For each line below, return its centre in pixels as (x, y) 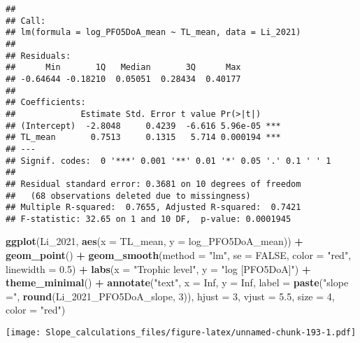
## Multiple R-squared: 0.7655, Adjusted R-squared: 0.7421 (153, 208)
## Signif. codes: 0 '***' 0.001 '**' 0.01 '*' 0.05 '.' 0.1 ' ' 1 (168, 161)
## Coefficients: (46, 103)
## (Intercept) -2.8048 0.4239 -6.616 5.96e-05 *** (143, 126)
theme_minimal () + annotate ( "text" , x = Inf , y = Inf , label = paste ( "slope (177, 282)
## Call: (26, 21)
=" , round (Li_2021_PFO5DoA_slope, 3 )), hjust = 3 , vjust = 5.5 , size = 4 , (170, 296)
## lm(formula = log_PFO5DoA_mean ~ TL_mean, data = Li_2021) (153, 33)
